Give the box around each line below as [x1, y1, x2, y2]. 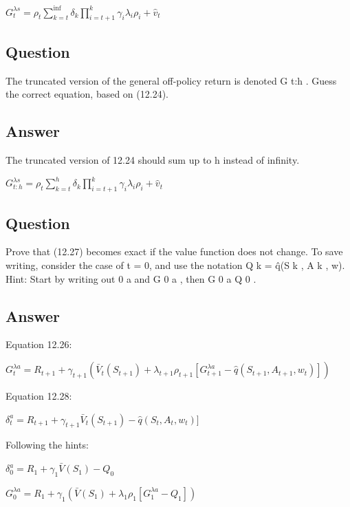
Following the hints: [6, 438, 89, 452]
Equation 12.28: [6, 389, 72, 403]
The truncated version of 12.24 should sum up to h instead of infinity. [6, 152, 300, 166]
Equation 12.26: [6, 337, 72, 352]
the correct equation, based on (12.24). [6, 87, 168, 101]
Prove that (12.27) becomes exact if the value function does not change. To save [6, 244, 343, 259]
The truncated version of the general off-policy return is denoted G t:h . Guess [6, 73, 337, 87]
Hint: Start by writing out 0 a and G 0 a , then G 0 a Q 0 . [6, 271, 256, 285]
